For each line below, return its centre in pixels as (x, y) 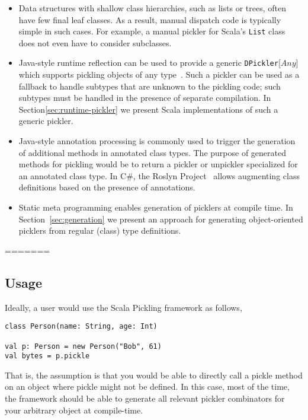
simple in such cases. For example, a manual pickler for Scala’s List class (152, 31)
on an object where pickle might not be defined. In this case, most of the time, (147, 386)
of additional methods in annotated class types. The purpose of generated (153, 152)
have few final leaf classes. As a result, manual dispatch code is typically (150, 19)
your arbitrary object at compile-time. (74, 410)
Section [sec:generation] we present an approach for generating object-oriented (161, 219)
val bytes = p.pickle (47, 356)
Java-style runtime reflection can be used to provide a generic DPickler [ (150, 63)
